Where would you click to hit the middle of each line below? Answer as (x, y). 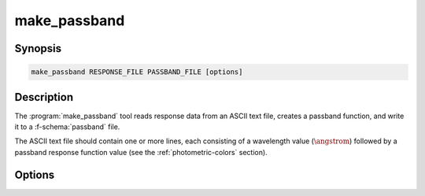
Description (44, 97)
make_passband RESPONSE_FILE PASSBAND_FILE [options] (137, 72)
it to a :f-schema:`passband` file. (67, 127)
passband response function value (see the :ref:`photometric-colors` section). (141, 152)
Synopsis (38, 48)
